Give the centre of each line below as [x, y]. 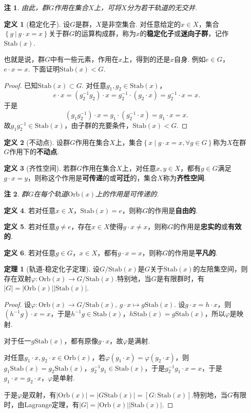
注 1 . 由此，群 [26, 7]
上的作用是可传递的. [127, 194]
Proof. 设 [18, 304]
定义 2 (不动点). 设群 [37, 142]
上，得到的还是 [146, 59]
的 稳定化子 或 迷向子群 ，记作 [184, 33]
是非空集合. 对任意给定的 [141, 24]
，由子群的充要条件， [98, 125]
